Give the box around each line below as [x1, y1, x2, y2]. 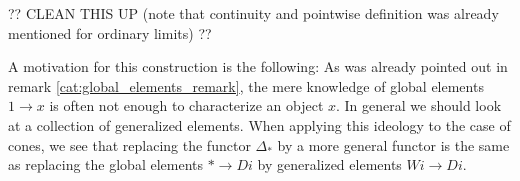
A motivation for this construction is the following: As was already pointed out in [8, 56, 508, 77]
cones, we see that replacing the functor [8, 134, 251, 155]
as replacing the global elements [8, 154, 204, 175]
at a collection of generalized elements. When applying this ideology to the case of [8, 114, 511, 135]
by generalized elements [257, 154, 402, 175]
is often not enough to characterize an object [49, 95, 324, 116]
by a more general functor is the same [277, 134, 510, 155]
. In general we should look [336, 95, 502, 116]
